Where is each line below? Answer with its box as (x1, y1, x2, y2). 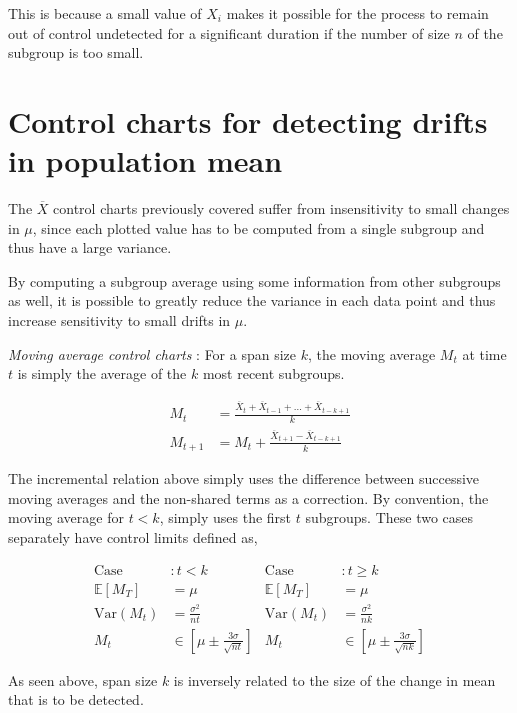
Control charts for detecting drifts (8, 100, 488, 141)
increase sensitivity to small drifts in (8, 310, 231, 331)
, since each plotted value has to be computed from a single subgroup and (32, 217, 485, 238)
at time (462, 343, 507, 364)
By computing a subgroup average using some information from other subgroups (8, 270, 501, 291)
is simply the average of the (17, 363, 187, 384)
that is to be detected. (8, 689, 144, 710)
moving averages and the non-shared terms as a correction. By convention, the (8, 487, 489, 508)
